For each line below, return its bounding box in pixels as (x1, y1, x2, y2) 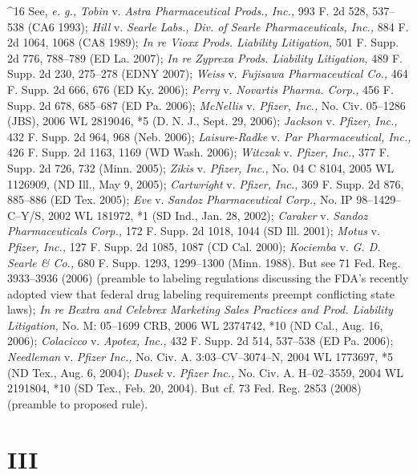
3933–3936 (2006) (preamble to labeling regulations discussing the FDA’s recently (7, 270, 409, 286)
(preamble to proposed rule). (7, 395, 148, 412)
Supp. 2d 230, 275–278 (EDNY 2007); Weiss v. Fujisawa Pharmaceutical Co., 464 (7, 65, 408, 82)
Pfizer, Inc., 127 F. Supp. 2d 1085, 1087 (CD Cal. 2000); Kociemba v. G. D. (7, 237, 381, 254)
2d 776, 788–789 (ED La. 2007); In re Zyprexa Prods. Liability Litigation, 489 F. (7, 49, 403, 66)
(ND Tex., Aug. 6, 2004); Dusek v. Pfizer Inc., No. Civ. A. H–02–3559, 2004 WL (7, 363, 403, 380)
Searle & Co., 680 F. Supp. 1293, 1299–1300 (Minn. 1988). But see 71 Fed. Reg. (7, 254, 401, 270)
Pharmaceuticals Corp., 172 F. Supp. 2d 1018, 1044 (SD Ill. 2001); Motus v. (7, 222, 380, 239)
